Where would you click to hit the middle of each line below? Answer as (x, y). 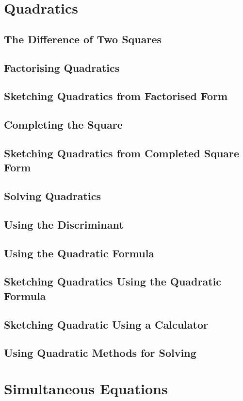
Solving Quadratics (52, 196)
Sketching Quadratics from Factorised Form (116, 96)
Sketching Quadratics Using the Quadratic (113, 281)
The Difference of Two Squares (83, 39)
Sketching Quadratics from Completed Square (122, 153)
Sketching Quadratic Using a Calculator (106, 324)
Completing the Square (63, 125)
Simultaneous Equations (86, 388)
